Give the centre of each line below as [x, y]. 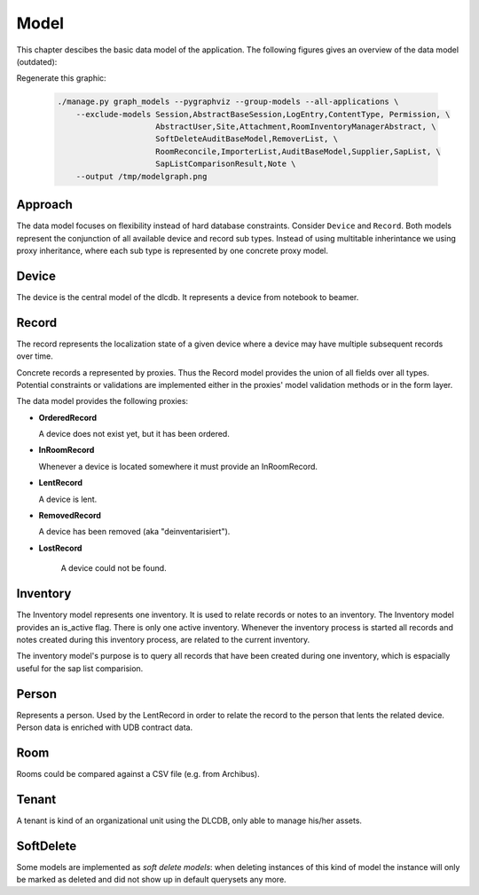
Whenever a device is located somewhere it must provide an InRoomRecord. [178, 466]
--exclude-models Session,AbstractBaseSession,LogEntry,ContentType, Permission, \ [263, 114]
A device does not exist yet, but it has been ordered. [134, 434]
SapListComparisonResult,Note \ [226, 164]
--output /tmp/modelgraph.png [141, 176]
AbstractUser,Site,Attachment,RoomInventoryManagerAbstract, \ [296, 127]
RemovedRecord [70, 516]
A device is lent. [68, 499]
